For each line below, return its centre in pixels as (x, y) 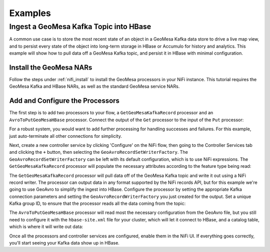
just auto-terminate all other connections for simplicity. (65, 136)
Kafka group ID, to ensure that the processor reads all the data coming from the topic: (97, 203)
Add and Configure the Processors (64, 101)
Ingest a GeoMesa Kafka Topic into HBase (80, 27)
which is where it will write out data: (46, 227)
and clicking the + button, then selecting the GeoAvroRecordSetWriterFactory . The (99, 152)
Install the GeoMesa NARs (51, 67)
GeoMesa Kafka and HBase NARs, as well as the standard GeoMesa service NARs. (94, 86)
